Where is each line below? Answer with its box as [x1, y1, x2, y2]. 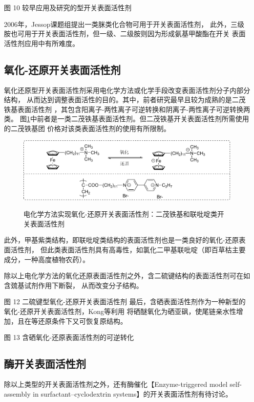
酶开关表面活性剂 [4, 356, 86, 371]
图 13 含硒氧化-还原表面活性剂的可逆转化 [4, 332, 134, 342]
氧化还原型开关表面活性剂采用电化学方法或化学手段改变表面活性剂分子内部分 [4, 85, 250, 95]
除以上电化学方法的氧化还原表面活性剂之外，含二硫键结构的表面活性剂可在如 [4, 270, 250, 281]
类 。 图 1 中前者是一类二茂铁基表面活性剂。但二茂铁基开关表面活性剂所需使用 [4, 113, 249, 124]
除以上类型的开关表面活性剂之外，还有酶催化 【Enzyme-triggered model [4, 379, 228, 389]
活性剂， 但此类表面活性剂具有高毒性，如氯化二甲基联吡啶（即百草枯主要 [10, 245, 246, 255]
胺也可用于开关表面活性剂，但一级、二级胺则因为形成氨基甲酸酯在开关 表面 [4, 28, 246, 39]
